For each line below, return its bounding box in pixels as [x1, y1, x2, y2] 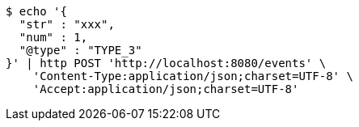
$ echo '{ [6, 5, 67, 18]
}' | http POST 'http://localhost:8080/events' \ [6, 57, 327, 70]
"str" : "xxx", [19, 18, 115, 31]
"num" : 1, [19, 31, 88, 44]
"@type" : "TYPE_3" [19, 44, 142, 57]
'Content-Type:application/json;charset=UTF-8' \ [32, 70, 353, 83]
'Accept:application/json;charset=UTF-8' [32, 83, 299, 95]
